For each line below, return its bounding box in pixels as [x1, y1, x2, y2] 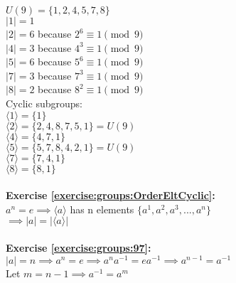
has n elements [70, 201, 134, 216]
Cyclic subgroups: [6, 95, 82, 110]
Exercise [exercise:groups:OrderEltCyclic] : [6, 188, 215, 203]
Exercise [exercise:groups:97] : [6, 240, 151, 255]
